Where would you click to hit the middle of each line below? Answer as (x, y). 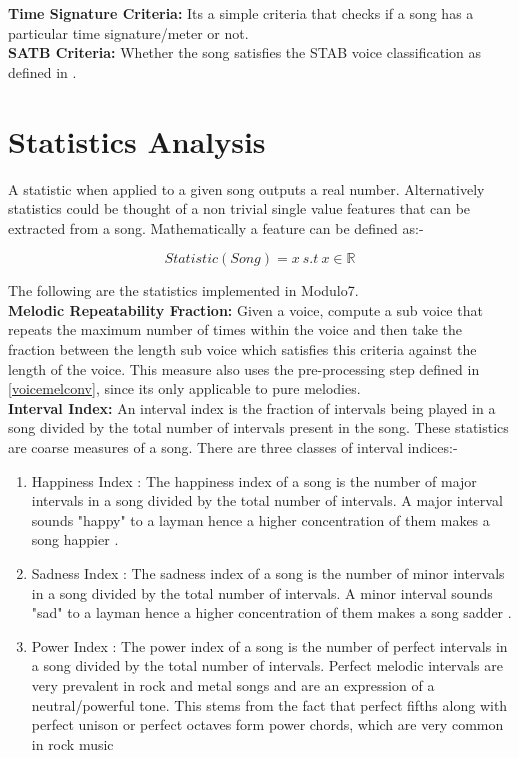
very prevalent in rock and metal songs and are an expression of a (233, 684)
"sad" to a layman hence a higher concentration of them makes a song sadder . (271, 612)
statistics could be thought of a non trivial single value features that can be (239, 208)
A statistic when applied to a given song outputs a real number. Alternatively (246, 188)
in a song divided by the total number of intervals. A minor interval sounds (262, 592)
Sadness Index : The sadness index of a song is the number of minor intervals (268, 573)
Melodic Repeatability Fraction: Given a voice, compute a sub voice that (245, 309)
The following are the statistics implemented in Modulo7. (183, 290)
